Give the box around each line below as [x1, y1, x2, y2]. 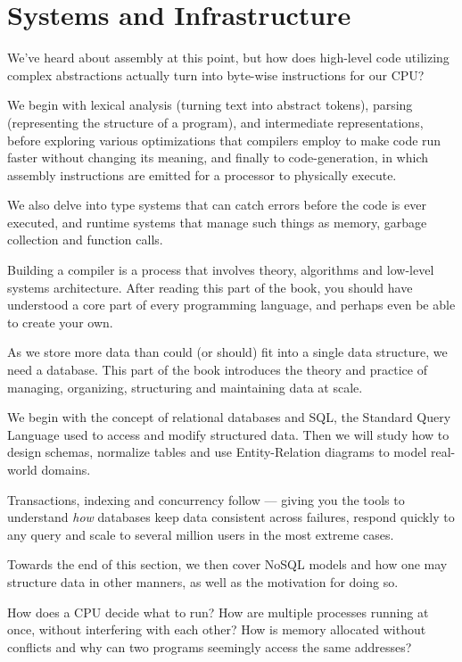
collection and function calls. [7, 230, 163, 249]
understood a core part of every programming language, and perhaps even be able [7, 295, 456, 314]
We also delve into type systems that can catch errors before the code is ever [7, 195, 426, 214]
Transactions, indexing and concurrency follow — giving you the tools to [7, 490, 405, 509]
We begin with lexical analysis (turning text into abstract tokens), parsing [7, 95, 413, 114]
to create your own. [7, 312, 113, 331]
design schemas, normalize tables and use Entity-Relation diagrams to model [7, 443, 427, 461]
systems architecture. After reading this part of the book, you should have [7, 277, 413, 296]
